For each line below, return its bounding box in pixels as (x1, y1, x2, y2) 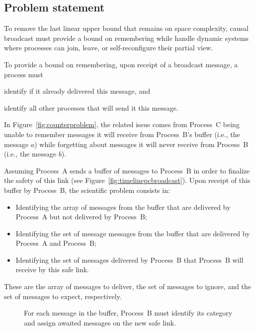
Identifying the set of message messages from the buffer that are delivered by (15, 228, 250, 238)
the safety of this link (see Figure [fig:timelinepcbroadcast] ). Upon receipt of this (4, 175, 251, 185)
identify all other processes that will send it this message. (4, 102, 178, 113)
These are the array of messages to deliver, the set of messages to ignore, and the (4, 281, 251, 292)
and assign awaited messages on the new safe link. (24, 317, 176, 328)
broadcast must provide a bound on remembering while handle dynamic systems (4, 32, 249, 43)
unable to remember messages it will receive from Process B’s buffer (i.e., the (4, 129, 240, 139)
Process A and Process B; (15, 238, 96, 248)
